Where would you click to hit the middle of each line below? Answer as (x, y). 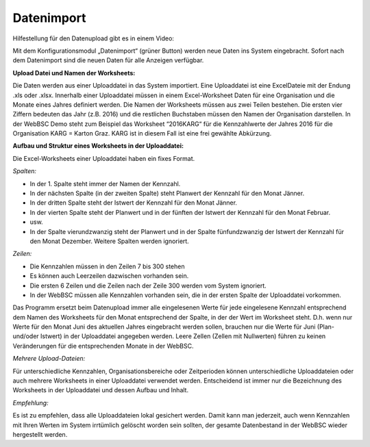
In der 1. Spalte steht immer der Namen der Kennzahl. (105, 183)
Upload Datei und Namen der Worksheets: (74, 73)
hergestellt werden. (40, 434)
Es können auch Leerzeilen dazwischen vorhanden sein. (109, 276)
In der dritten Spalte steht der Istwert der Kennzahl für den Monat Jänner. (134, 203)
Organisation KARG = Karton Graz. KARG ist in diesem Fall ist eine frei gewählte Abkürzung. (142, 133)
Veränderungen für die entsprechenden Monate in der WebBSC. (103, 346)
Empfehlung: (30, 403)
